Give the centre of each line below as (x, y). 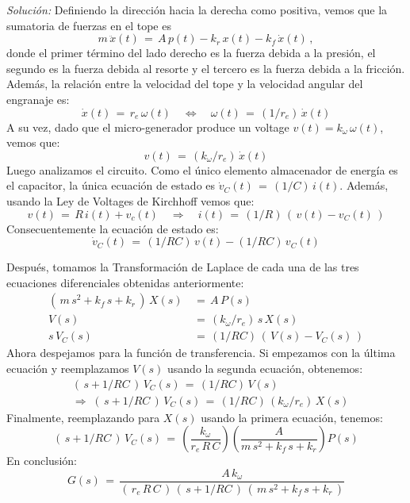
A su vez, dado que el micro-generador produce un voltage (148, 127)
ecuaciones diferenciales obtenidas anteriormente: (125, 282)
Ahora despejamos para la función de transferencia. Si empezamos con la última (201, 353)
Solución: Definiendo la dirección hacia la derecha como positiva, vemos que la (197, 10)
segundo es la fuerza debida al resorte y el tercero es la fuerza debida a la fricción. (206, 68)
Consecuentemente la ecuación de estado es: (113, 228)
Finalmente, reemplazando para (83, 417)
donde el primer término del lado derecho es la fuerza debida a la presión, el (191, 53)
